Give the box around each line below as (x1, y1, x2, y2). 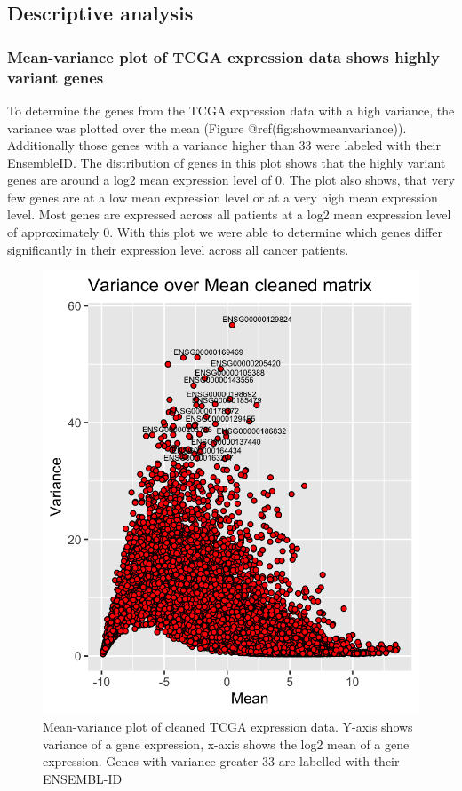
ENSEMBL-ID (43, 769, 123, 787)
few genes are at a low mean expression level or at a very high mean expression (7, 187, 438, 206)
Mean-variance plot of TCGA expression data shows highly (7, 45, 440, 67)
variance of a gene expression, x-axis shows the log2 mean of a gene (43, 734, 410, 753)
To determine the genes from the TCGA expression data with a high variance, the (7, 100, 455, 119)
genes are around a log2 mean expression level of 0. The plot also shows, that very (7, 170, 455, 189)
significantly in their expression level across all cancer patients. (7, 240, 349, 258)
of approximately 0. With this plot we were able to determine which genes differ (7, 223, 442, 241)
